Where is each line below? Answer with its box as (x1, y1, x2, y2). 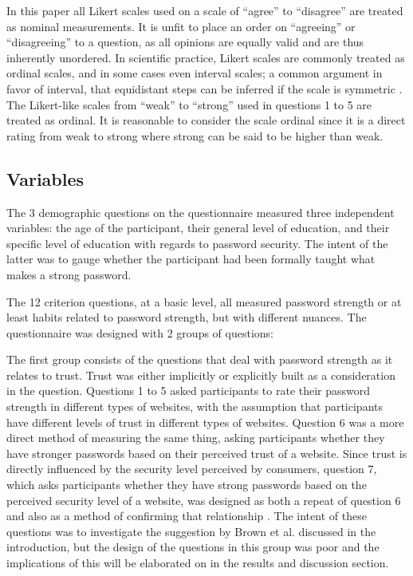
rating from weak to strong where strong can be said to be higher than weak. (6, 127, 383, 144)
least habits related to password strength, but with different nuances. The (6, 309, 367, 325)
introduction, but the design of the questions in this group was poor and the (6, 539, 380, 555)
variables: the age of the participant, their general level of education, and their (6, 219, 390, 236)
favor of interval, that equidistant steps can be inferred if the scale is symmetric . (6, 80, 403, 97)
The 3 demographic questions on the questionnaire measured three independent (6, 203, 395, 220)
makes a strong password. (6, 266, 132, 282)
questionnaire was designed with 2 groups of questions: (6, 324, 273, 341)
